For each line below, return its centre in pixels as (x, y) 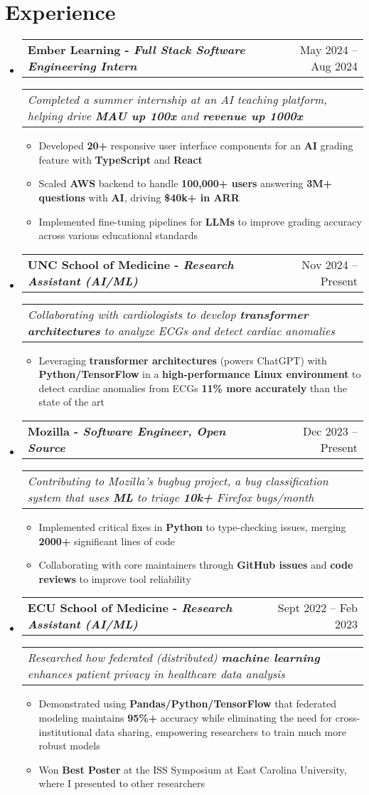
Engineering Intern (82, 66)
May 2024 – (328, 50)
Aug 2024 (334, 66)
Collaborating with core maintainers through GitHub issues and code (196, 565)
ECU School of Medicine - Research (130, 608)
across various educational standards (118, 235)
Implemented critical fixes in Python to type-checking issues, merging (192, 527)
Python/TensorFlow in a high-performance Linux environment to (200, 374)
